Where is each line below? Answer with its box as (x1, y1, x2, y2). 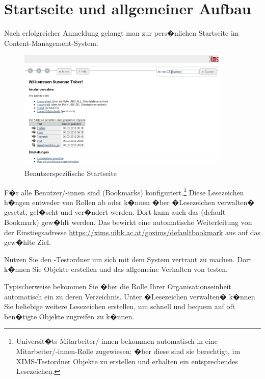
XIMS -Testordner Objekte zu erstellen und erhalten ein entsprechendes (16, 356, 238, 366)
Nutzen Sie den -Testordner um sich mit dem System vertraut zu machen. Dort (4, 254, 252, 264)
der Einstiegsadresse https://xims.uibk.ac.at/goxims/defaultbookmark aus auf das (4, 226, 261, 237)
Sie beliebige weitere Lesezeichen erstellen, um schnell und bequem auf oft (4, 301, 235, 312)
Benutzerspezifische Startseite (24, 167, 117, 178)
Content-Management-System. (4, 37, 98, 48)
